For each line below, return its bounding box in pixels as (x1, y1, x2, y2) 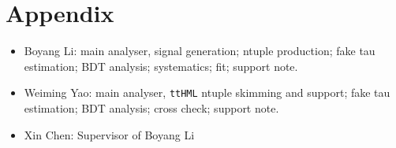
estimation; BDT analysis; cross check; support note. (24, 99, 279, 116)
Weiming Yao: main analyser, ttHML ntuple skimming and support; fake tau (24, 84, 390, 101)
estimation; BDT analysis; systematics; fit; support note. (24, 57, 298, 74)
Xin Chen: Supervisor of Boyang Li (24, 126, 195, 142)
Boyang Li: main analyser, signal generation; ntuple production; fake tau (24, 43, 375, 59)
